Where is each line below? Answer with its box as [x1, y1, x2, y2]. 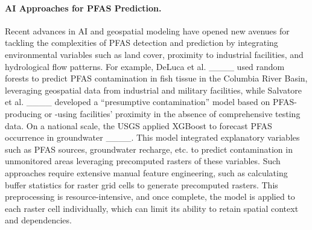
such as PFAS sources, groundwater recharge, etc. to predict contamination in [5, 142, 293, 155]
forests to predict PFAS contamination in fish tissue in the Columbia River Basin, [5, 72, 308, 85]
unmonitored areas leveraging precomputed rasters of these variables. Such [5, 155, 281, 167]
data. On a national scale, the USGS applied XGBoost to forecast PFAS [5, 119, 272, 132]
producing [5, 107, 42, 120]
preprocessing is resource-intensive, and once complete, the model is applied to [5, 190, 295, 203]
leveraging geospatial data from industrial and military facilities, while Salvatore [5, 83, 302, 96]
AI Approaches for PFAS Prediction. [5, 1, 162, 14]
